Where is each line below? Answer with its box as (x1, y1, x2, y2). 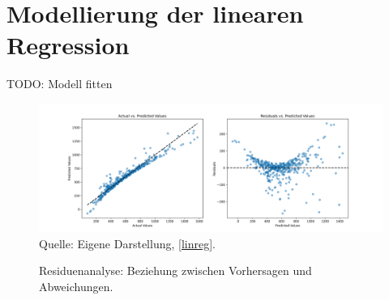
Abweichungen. (39, 277, 113, 294)
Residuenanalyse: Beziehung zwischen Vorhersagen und (39, 262, 312, 279)
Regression (6, 28, 130, 61)
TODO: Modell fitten (6, 75, 113, 92)
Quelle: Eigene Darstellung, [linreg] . (39, 235, 216, 251)
